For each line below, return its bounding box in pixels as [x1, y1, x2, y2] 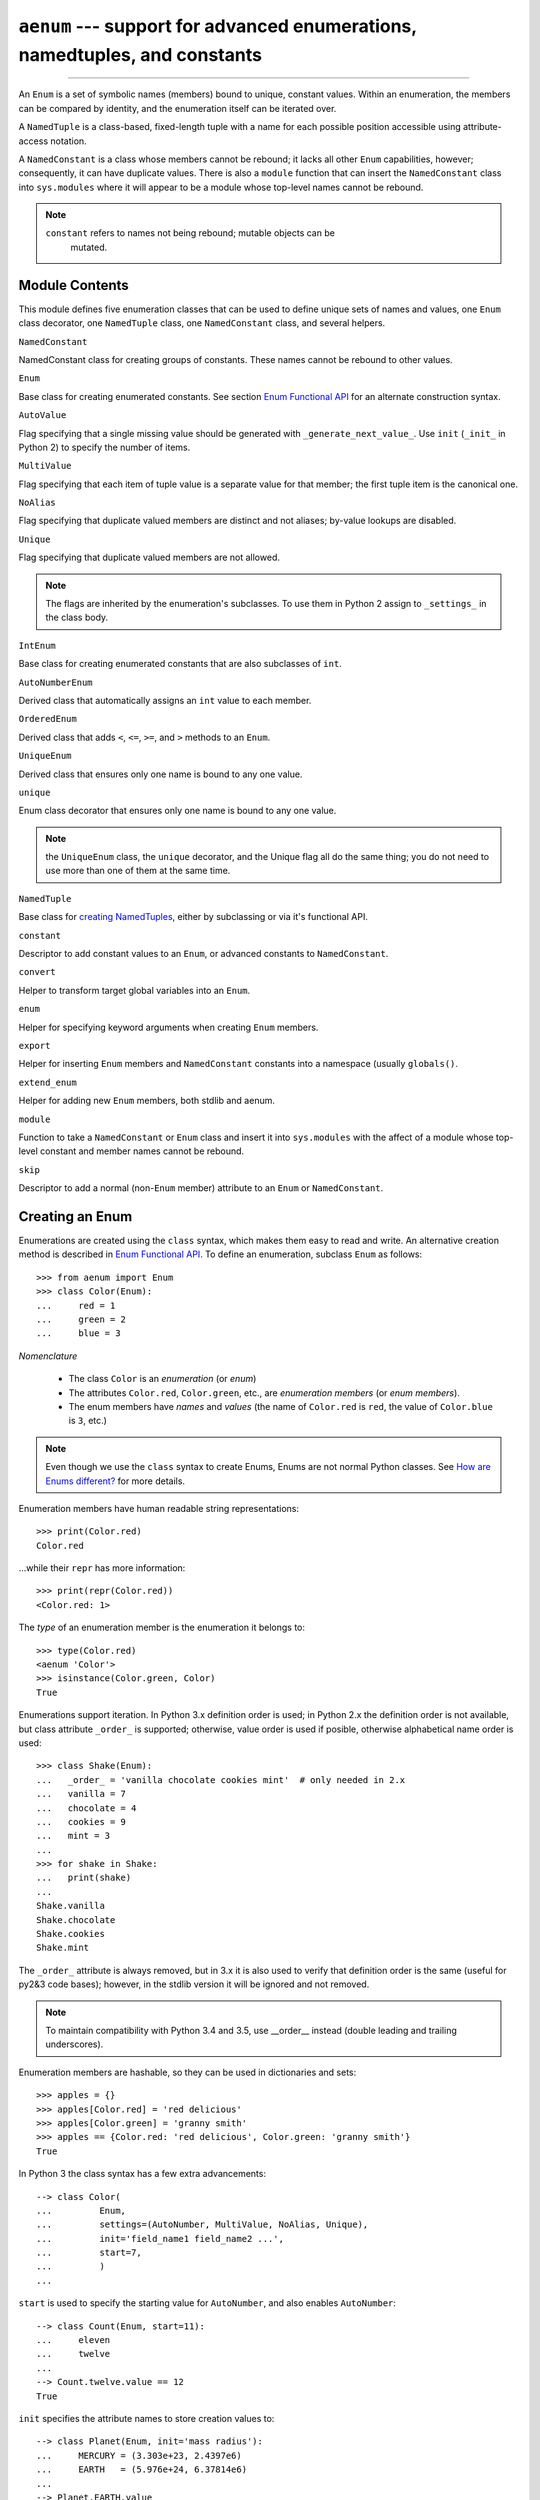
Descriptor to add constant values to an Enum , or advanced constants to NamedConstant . [18, 948, 389, 960]
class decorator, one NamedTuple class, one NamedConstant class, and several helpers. [18, 317, 386, 329]
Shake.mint [36, 1942, 90, 1954]
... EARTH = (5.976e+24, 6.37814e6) [36, 2464, 248, 2475]
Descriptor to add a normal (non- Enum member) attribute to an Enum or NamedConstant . [18, 1182, 384, 1194]
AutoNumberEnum [18, 676, 94, 688]
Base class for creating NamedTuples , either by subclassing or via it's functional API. [18, 911, 369, 923]
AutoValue [18, 410, 67, 421]
